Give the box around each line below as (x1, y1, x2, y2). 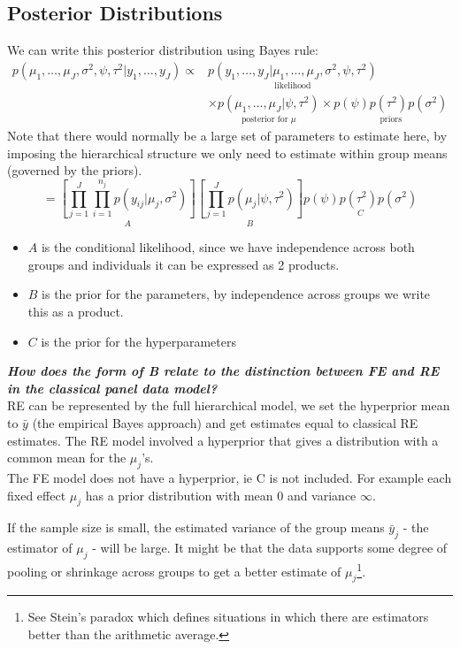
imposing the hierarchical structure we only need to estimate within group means (7, 143, 448, 162)
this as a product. (27, 302, 124, 320)
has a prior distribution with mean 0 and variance (85, 485, 356, 504)
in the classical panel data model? (7, 378, 218, 397)
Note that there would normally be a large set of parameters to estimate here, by (7, 126, 448, 145)
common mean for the (7, 448, 126, 467)
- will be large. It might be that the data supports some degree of (92, 538, 448, 557)
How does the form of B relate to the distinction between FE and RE (7, 362, 440, 380)
